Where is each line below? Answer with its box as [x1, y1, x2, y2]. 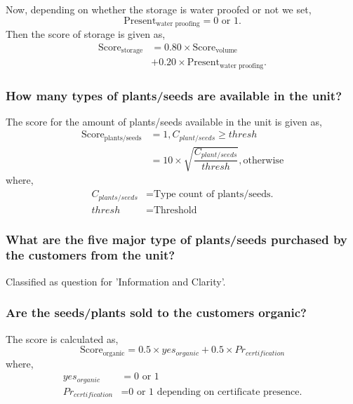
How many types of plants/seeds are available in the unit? [6, 86, 342, 104]
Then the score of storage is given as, [6, 27, 166, 41]
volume [215, 47, 237, 55]
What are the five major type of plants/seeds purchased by [6, 230, 347, 248]
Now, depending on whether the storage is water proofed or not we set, [6, 2, 312, 16]
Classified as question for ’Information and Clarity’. [6, 274, 226, 288]
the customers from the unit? [6, 246, 175, 264]
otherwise [243, 155, 284, 166]
